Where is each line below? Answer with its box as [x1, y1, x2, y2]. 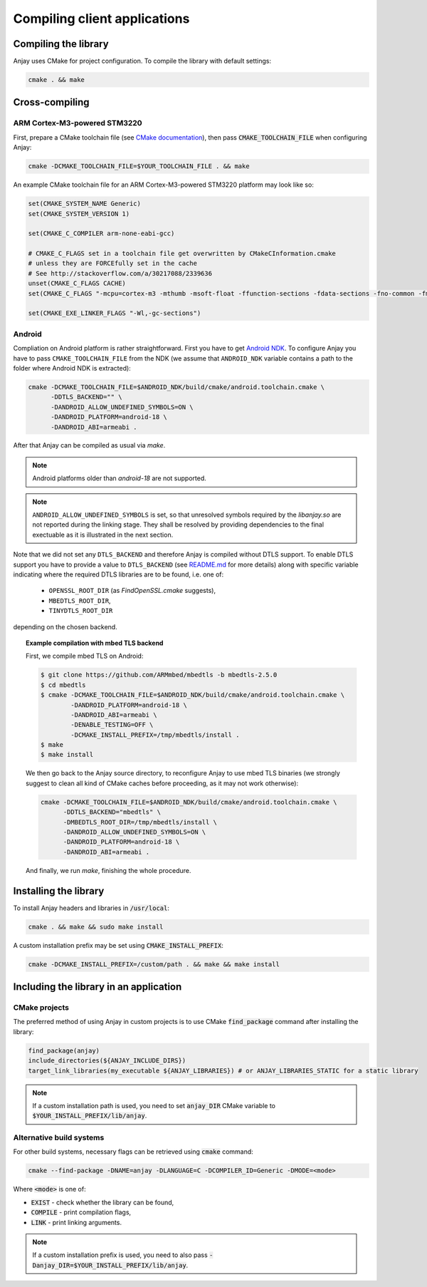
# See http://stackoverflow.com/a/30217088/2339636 [28, 269, 213, 277]
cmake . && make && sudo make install [28, 923, 164, 931]
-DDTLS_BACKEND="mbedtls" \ [63, 808, 162, 816]
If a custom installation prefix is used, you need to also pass [32, 1251, 208, 1259]
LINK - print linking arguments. [31, 1218, 122, 1226]
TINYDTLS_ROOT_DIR [48, 606, 113, 615]
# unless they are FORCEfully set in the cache [28, 259, 197, 267]
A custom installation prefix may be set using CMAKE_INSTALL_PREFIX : [13, 941, 223, 949]
